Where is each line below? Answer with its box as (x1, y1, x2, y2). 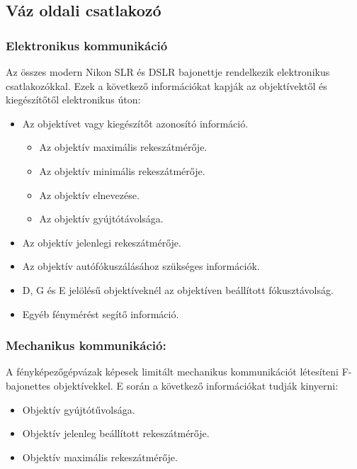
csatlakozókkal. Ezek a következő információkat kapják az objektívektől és (6, 78, 327, 93)
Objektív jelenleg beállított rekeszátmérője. (22, 426, 210, 441)
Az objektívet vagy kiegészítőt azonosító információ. (22, 115, 249, 130)
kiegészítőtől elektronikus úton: (6, 92, 141, 107)
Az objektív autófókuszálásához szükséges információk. (22, 259, 260, 273)
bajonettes (6, 378, 51, 392)
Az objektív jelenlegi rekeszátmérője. (22, 234, 181, 249)
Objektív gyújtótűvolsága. (22, 402, 135, 417)
